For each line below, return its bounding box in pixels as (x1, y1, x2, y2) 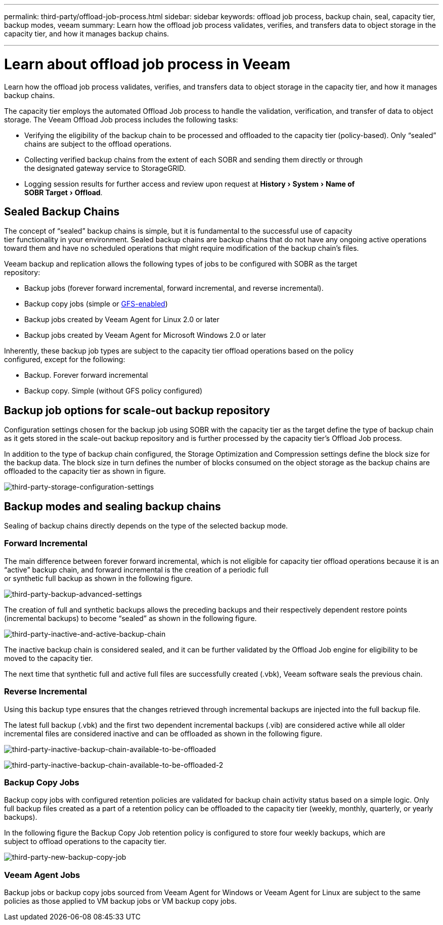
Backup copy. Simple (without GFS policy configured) (24, 386, 202, 395)
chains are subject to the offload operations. (24, 139, 171, 148)
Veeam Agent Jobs (4, 869, 80, 880)
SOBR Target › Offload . (24, 188, 103, 197)
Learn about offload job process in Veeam (4, 55, 290, 73)
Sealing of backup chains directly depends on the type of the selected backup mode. (4, 521, 288, 531)
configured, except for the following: (4, 355, 125, 364)
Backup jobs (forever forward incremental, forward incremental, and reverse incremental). (24, 284, 324, 293)
